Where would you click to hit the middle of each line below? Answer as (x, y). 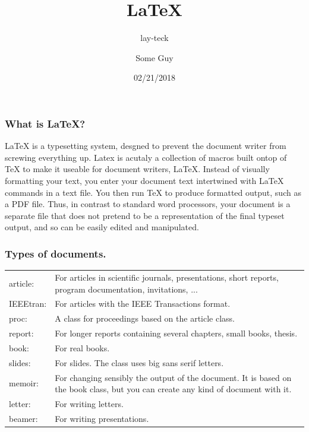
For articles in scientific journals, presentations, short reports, (167, 277)
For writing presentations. (102, 418)
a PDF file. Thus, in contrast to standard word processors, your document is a (148, 204)
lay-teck (154, 38)
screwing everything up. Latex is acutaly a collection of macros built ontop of (146, 157)
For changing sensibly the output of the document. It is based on (173, 377)
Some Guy (154, 57)
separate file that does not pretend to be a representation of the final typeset (145, 215)
